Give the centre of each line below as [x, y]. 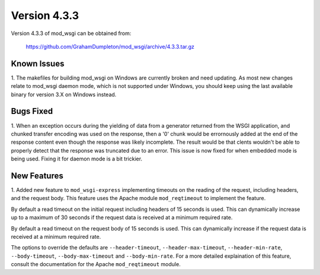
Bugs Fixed [32, 111]
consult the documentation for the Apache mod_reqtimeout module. [96, 264]
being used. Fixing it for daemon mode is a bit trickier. [76, 159]
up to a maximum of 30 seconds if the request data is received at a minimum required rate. [122, 217]
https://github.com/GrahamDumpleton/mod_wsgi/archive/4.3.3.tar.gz [110, 46]
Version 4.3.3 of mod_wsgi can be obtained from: [71, 33]
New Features [37, 176]
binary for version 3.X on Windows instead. [64, 94]
